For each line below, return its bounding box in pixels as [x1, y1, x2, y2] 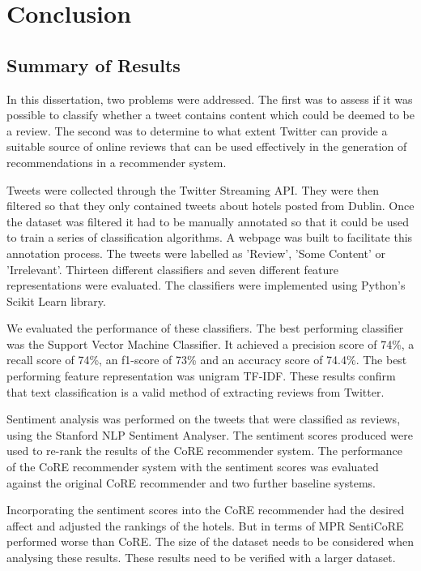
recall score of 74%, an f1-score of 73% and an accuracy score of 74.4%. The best [6, 351, 407, 368]
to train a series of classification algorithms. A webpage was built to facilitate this [6, 229, 413, 246]
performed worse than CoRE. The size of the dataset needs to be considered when [6, 533, 414, 550]
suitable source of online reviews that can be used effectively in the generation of [6, 138, 407, 155]
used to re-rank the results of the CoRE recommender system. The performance [6, 442, 403, 459]
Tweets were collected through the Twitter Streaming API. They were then [6, 181, 380, 198]
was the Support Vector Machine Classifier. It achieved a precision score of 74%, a [6, 335, 415, 352]
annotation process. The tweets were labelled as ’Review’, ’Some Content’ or [6, 244, 386, 261]
